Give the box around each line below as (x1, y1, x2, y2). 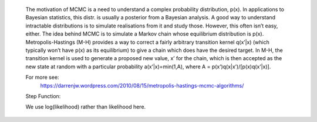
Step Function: (25, 92, 61, 99)
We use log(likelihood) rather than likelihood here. (25, 103, 146, 110)
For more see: (25, 74, 59, 81)
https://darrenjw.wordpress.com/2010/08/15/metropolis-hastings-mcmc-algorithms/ (40, 82, 244, 89)
